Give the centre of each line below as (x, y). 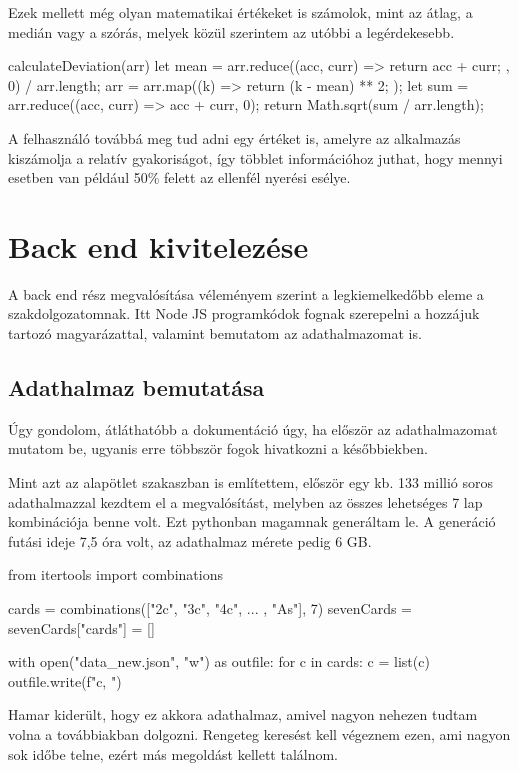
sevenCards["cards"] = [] (81, 627)
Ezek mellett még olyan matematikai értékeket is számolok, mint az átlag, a (240, 12)
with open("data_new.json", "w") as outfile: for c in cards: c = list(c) (219, 661)
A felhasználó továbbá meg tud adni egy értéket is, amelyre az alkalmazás (234, 137)
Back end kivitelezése (158, 245)
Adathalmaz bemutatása (136, 387)
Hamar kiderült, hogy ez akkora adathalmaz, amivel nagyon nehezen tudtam (243, 714)
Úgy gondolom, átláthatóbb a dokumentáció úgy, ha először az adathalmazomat (253, 428)
